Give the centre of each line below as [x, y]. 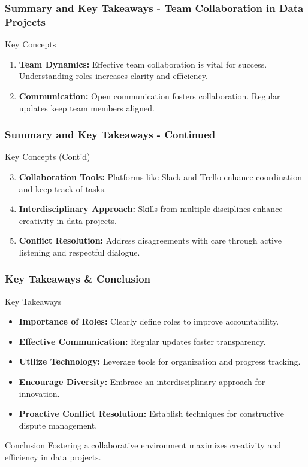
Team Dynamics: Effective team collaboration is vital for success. [143, 64]
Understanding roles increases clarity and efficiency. [113, 76]
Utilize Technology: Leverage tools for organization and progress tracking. [160, 361]
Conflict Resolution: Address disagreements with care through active [150, 240]
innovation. [39, 393]
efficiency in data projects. [53, 457]
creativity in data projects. [68, 220]
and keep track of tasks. [63, 188]
